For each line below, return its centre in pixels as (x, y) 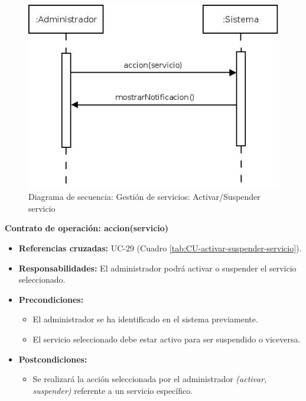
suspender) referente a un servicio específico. (113, 390)
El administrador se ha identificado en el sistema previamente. (145, 319)
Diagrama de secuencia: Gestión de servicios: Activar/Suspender (144, 197)
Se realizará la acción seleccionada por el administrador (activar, (150, 379)
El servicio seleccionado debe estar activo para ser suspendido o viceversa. (167, 339)
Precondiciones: (51, 299)
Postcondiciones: (53, 359)
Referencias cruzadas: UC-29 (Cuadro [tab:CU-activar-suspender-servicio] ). (160, 248)
